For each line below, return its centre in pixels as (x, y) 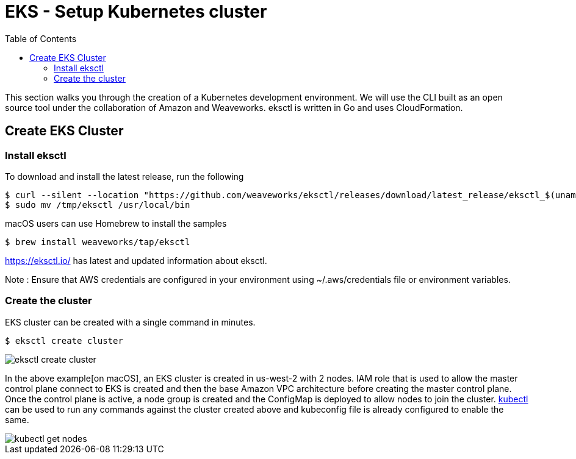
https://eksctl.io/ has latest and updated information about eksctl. (136, 260)
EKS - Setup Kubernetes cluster (136, 12)
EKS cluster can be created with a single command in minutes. (130, 322)
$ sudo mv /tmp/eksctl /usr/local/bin (98, 205)
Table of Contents (41, 38)
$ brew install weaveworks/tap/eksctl (98, 242)
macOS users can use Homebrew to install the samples (116, 223)
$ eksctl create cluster (64, 340)
